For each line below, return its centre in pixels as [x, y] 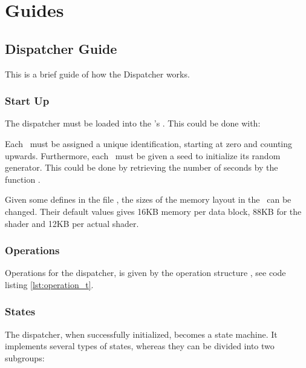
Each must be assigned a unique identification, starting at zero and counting [149, 143]
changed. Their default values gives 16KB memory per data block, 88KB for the [153, 211]
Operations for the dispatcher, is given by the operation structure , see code [145, 273]
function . [23, 179]
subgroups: [25, 357]
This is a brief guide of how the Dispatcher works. [97, 74]
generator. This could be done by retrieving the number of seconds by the [142, 167]
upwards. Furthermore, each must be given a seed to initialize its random [143, 155]
